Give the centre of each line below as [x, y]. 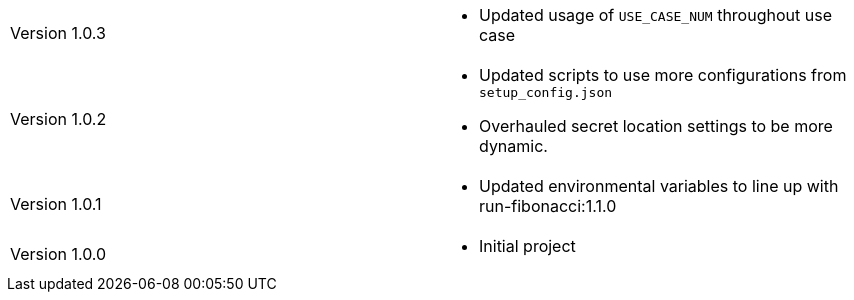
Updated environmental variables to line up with [659, 186]
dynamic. [513, 146]
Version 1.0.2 [58, 118]
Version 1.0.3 [58, 33]
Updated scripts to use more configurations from [663, 75]
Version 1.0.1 [56, 204]
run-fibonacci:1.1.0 [548, 206]
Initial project [527, 246]
